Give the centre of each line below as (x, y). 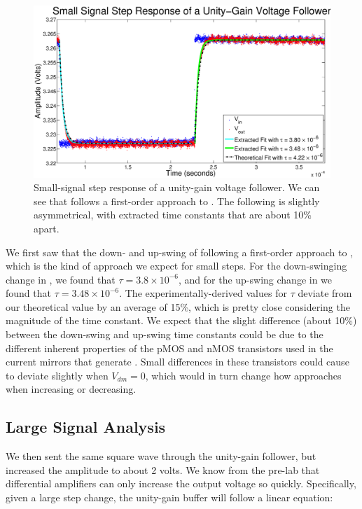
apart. (47, 228)
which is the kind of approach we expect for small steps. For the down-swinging (176, 266)
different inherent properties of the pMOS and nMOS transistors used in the (169, 348)
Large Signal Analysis (86, 427)
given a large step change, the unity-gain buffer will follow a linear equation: (169, 497)
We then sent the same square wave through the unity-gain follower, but (161, 456)
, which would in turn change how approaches (243, 375)
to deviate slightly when (57, 375)
